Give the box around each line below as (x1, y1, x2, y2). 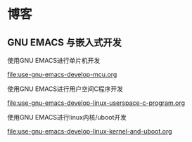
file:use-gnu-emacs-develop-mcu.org (7, 71, 117, 78)
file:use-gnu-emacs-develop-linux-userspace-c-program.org (7, 99, 185, 107)
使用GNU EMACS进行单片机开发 (7, 57, 101, 64)
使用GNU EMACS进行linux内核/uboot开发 (7, 113, 127, 121)
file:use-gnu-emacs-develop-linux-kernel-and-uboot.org (7, 127, 172, 135)
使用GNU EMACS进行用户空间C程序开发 (7, 85, 124, 93)
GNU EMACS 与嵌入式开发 (7, 36, 122, 48)
